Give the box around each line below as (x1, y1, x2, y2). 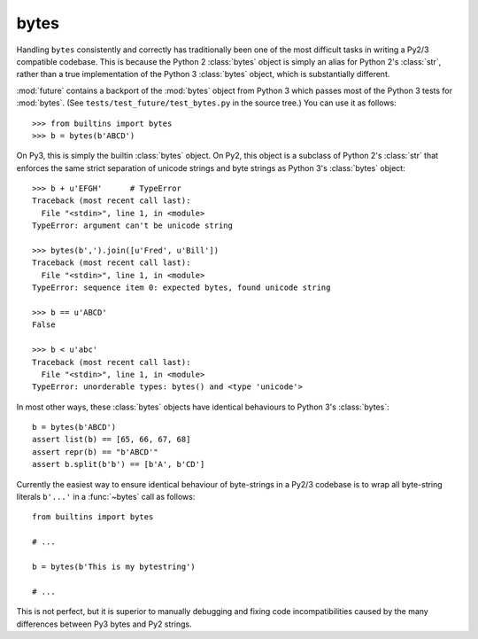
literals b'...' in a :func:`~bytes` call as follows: (16, 492, 196, 503)
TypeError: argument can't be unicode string (32, 221, 234, 230)
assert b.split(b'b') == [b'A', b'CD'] (32, 459, 205, 470)
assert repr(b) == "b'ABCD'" (32, 447, 158, 456)
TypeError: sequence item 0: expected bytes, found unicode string (32, 283, 331, 292)
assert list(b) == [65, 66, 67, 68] (32, 434, 191, 445)
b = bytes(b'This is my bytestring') (32, 562, 197, 572)
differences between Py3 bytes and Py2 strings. (16, 619, 192, 629)
